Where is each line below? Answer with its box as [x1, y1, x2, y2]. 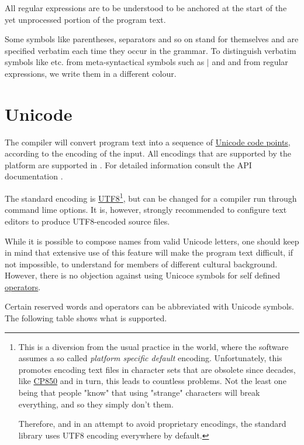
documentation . [5, 170, 63, 182]
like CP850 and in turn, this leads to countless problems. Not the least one [18, 375, 286, 387]
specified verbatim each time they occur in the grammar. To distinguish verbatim [5, 44, 296, 56]
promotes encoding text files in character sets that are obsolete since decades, [18, 363, 296, 375]
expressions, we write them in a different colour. [5, 67, 177, 79]
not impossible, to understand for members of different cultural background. [5, 257, 278, 270]
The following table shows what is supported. [5, 312, 167, 324]
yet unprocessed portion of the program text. [5, 13, 166, 25]
